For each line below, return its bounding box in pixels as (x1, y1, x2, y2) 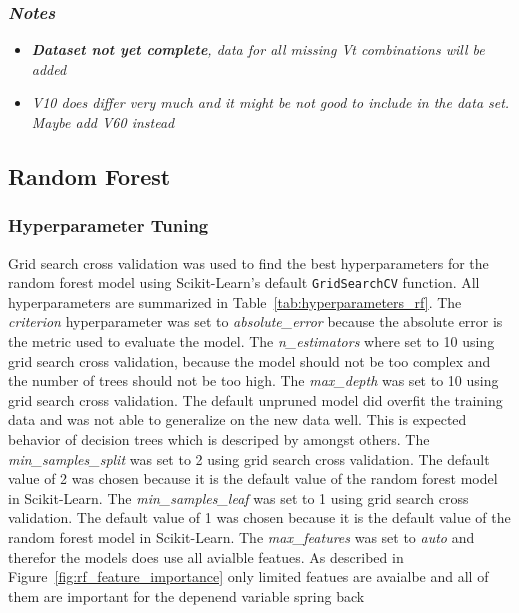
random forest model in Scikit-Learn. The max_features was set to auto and (8, 526, 475, 547)
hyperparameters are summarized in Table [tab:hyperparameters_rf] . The (8, 291, 462, 312)
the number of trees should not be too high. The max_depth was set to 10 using (8, 370, 499, 391)
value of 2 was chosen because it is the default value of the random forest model (8, 468, 498, 489)
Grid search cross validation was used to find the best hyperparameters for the (8, 252, 489, 273)
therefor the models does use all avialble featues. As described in (8, 546, 404, 567)
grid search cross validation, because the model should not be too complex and (8, 350, 491, 371)
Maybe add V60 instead (31, 112, 175, 132)
